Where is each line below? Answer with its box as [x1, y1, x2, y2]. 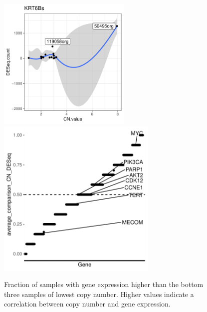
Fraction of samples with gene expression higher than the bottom [4, 279, 204, 289]
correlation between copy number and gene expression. [4, 298, 171, 309]
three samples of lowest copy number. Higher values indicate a [4, 288, 194, 299]
